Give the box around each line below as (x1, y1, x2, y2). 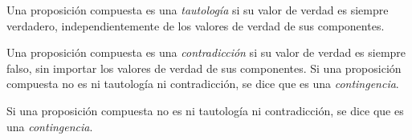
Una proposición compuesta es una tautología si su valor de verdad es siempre (6, 2, 389, 18)
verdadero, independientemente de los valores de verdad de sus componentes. (6, 17, 385, 34)
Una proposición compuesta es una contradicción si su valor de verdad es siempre (6, 44, 406, 61)
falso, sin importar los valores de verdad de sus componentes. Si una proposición (6, 59, 402, 76)
